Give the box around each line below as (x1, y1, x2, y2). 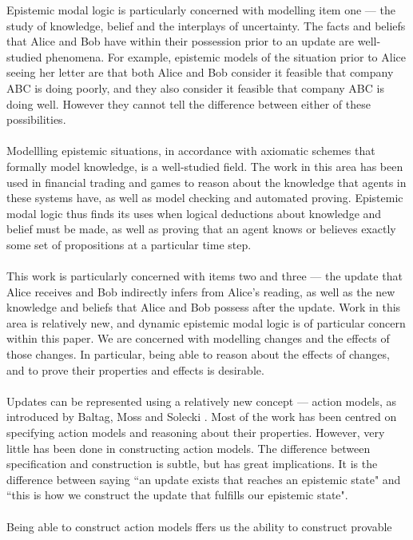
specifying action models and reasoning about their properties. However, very (6, 424, 385, 441)
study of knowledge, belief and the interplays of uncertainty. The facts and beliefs (6, 17, 406, 34)
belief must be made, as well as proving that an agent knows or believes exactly (6, 220, 396, 237)
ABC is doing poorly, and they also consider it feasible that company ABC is (6, 79, 384, 96)
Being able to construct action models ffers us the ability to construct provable (6, 518, 392, 534)
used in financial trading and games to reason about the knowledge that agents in (6, 173, 407, 190)
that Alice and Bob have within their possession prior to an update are (6, 33, 355, 50)
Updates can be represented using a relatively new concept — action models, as (6, 392, 397, 409)
